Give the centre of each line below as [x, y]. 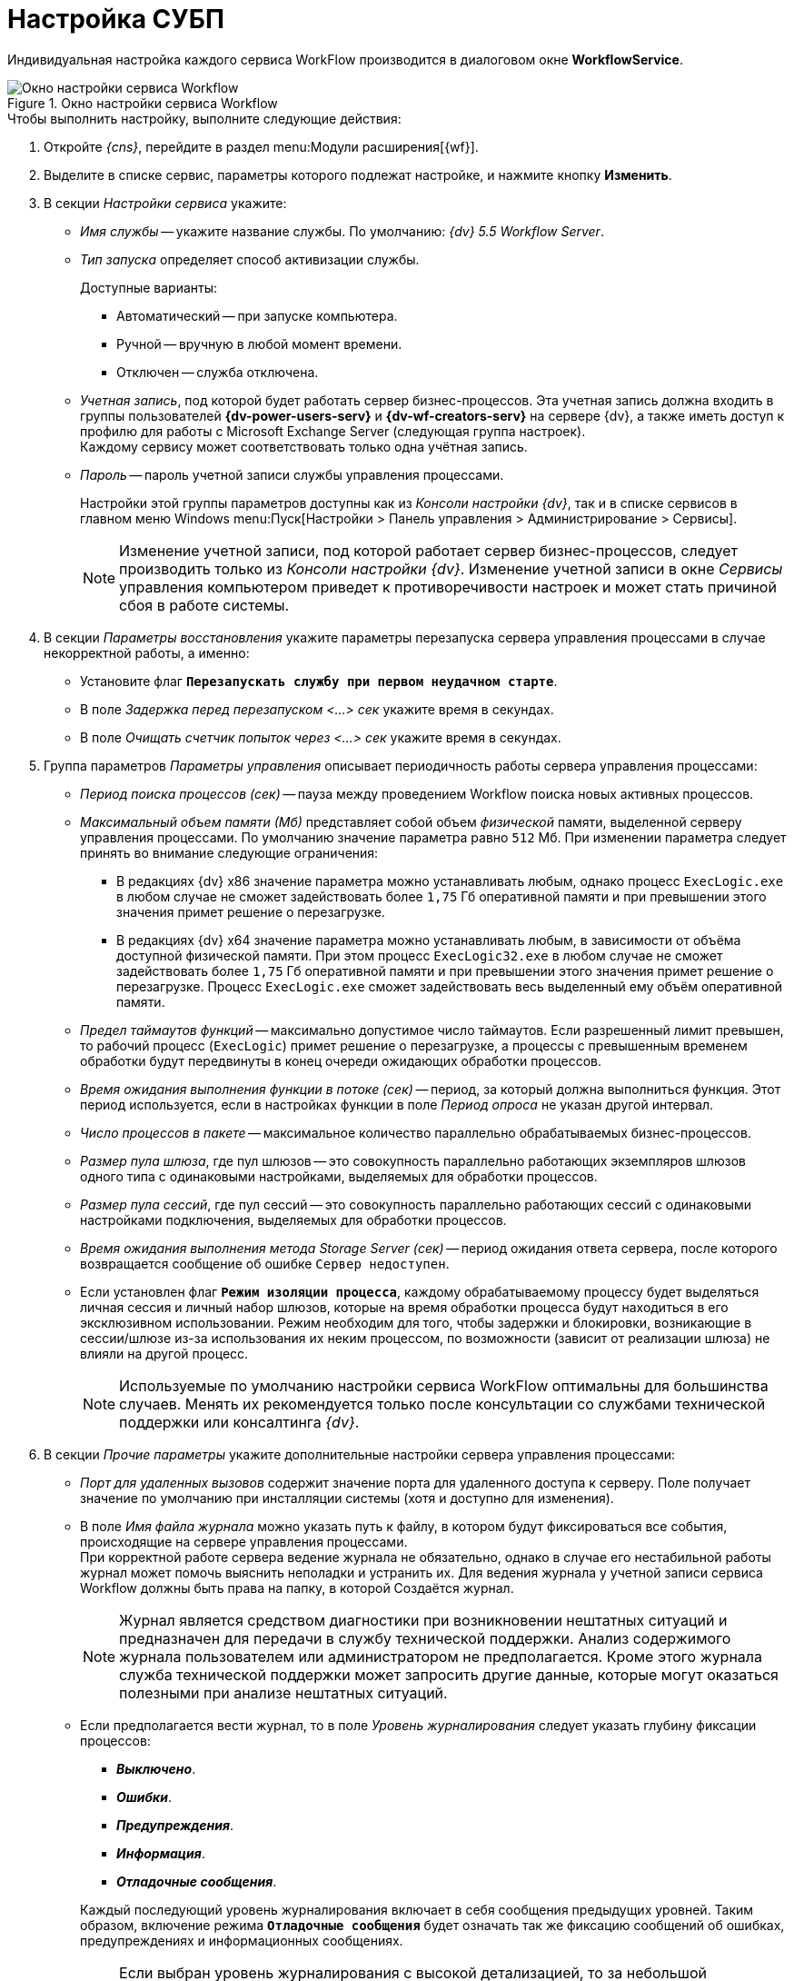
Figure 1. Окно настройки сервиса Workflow [143, 103]
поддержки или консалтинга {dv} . [239, 1422]
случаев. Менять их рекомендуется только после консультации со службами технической [442, 1404]
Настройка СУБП [116, 19]
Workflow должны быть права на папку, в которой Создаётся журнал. [297, 1588]
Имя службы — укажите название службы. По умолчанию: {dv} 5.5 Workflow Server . [342, 231]
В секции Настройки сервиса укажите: [165, 203]
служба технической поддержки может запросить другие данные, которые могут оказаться [449, 1674]
